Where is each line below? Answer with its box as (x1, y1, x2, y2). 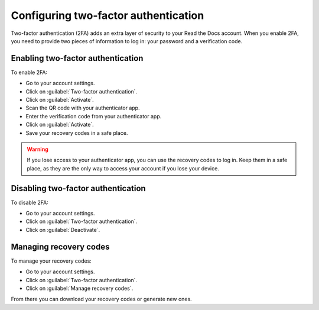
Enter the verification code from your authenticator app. (25, 112, 162, 120)
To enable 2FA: (11, 69, 47, 76)
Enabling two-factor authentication (11, 53, 144, 63)
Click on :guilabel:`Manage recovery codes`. (25, 285, 134, 292)
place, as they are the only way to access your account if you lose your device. (27, 164, 220, 172)
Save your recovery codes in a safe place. (25, 129, 128, 136)
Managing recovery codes (11, 241, 110, 251)
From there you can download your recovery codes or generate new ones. (11, 296, 192, 303)
